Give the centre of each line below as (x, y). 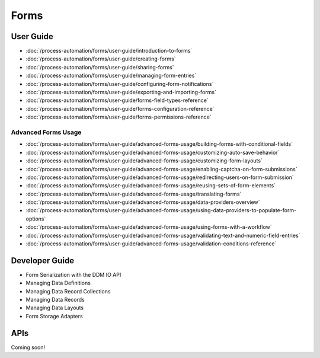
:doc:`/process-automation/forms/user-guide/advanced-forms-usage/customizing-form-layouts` (144, 161)
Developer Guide (43, 260)
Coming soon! (28, 347)
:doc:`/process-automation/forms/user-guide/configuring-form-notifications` (120, 84)
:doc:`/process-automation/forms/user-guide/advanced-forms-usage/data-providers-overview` (143, 202)
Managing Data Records (55, 300)
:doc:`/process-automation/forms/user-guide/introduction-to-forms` (109, 51)
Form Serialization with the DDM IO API (73, 274)
